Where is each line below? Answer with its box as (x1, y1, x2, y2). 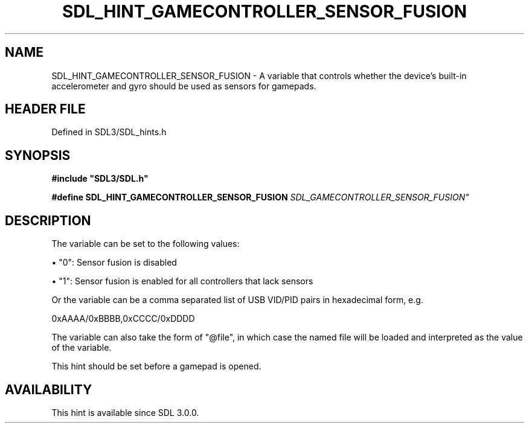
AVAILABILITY (5, 382, 92, 397)
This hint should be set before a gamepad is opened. (51, 361, 261, 372)
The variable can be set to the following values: (51, 238, 240, 249)
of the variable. (51, 342, 112, 353)
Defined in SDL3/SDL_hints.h (51, 127, 167, 138)
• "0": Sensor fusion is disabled (51, 257, 177, 268)
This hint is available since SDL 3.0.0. (51, 407, 199, 418)
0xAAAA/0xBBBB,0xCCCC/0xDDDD (51, 313, 195, 324)
